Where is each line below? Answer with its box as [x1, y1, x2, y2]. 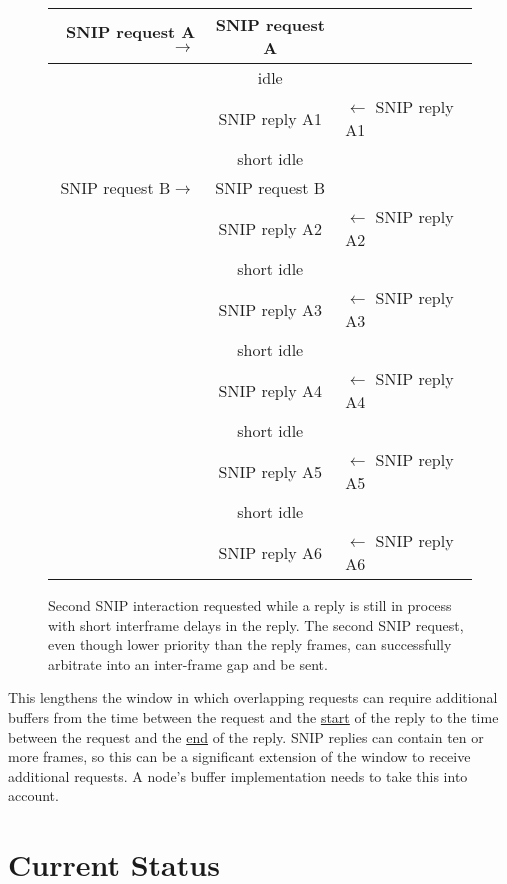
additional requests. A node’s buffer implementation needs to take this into [8, 765, 468, 786]
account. [8, 785, 59, 806]
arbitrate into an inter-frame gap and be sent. [48, 653, 328, 674]
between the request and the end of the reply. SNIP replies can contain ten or [8, 726, 484, 747]
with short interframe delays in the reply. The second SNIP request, [48, 614, 464, 635]
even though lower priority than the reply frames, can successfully [48, 634, 452, 655]
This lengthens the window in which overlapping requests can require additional [8, 687, 498, 708]
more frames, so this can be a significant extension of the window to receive [8, 746, 471, 767]
